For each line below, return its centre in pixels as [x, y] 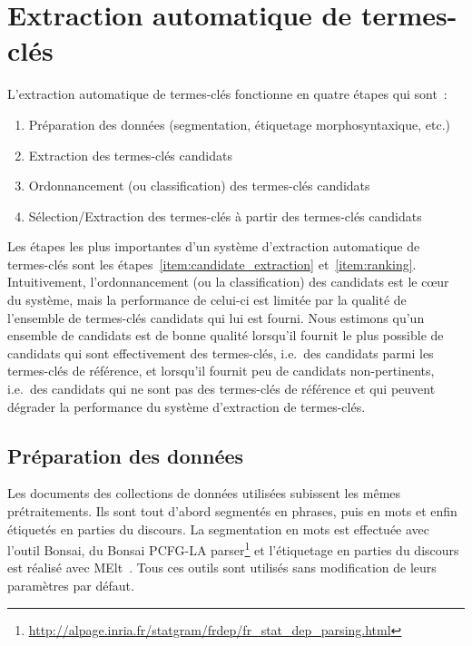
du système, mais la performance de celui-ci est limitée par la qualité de [207, 300]
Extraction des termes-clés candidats [130, 155]
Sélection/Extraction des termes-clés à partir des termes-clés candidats [225, 215]
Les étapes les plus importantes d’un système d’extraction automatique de [214, 246]
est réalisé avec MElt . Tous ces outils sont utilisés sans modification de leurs [222, 568]
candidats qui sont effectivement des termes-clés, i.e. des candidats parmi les [221, 352]
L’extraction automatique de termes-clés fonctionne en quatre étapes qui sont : [227, 94]
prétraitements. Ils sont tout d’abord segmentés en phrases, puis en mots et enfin [232, 511]
